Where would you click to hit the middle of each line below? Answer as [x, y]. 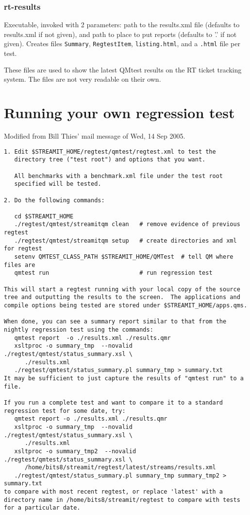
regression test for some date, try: [65, 411]
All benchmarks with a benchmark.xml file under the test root [119, 176]
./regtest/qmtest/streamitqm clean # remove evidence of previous [127, 224]
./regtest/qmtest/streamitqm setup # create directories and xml [125, 240]
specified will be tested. [58, 184]
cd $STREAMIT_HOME [44, 216]
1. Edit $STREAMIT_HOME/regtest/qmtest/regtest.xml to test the [110, 151]
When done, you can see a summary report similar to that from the [115, 322]
